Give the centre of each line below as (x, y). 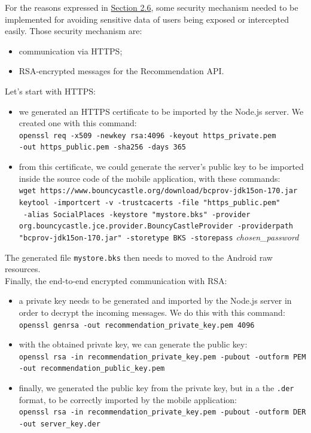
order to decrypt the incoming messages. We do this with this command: (152, 312)
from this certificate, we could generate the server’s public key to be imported (161, 167)
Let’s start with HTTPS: (50, 91)
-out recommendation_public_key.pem (92, 369)
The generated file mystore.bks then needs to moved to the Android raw (139, 257)
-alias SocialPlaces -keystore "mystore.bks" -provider (137, 214)
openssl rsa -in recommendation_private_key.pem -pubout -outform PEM (162, 357)
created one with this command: (78, 123)
